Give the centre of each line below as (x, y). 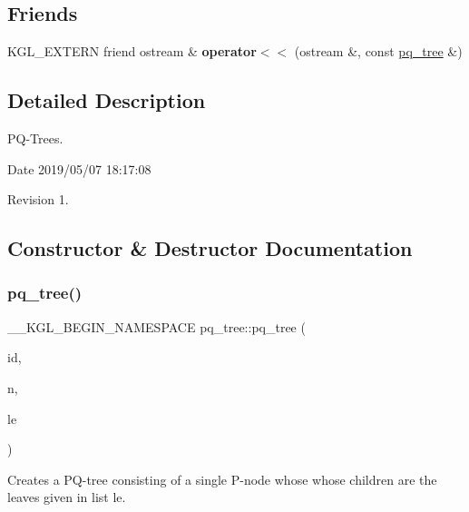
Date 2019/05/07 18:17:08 (79, 168)
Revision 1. (38, 199)
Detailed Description (107, 100)
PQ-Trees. (35, 138)
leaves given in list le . (67, 497)
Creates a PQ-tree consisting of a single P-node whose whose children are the (222, 479)
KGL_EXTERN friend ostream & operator (132, 51)
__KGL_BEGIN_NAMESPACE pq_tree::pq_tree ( (156, 326)
